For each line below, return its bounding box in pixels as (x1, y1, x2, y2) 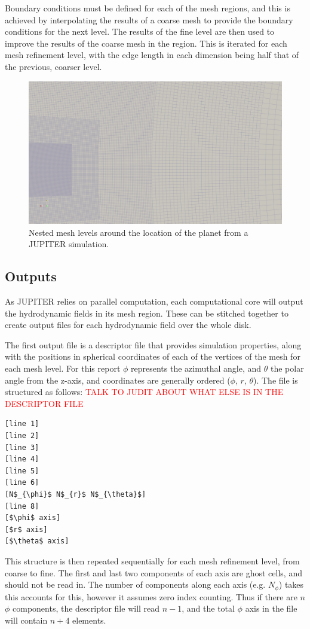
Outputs (5, 267, 57, 285)
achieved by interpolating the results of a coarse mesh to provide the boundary (5, 13, 293, 26)
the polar (270, 362, 304, 375)
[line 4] (5, 455, 39, 464)
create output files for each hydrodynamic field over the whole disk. (5, 318, 251, 331)
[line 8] (5, 502, 39, 511)
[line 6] (5, 478, 39, 487)
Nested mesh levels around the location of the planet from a (29, 226, 248, 238)
